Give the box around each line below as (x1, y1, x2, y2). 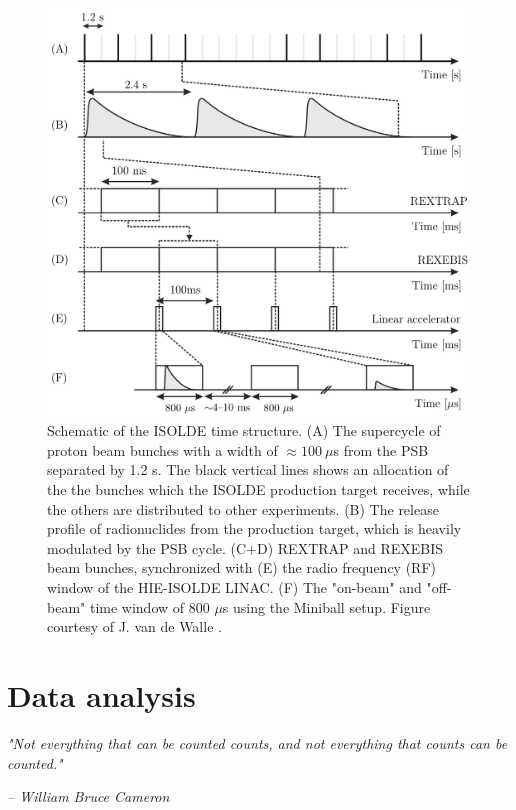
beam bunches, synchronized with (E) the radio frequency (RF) (47, 557, 436, 578)
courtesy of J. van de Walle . (47, 616, 222, 637)
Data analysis (7, 674, 196, 715)
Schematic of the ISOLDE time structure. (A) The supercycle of (47, 420, 441, 441)
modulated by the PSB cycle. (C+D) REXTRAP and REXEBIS (47, 537, 444, 558)
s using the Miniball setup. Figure (222, 596, 431, 617)
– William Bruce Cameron (7, 786, 170, 807)
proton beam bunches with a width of (47, 439, 278, 460)
